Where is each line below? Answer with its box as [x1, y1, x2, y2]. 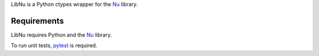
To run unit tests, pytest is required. [11, 42, 97, 49]
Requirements [11, 16, 64, 26]
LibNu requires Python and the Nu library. [11, 31, 112, 38]
